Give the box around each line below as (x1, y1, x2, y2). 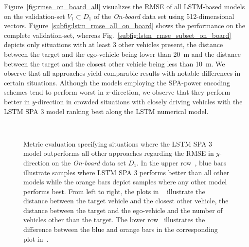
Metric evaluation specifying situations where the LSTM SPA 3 (23, 138, 213, 148)
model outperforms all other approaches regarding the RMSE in (23, 148, 214, 158)
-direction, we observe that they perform (109, 87, 231, 97)
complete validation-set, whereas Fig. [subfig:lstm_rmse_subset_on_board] (4, 30, 231, 40)
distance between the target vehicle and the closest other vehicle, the (23, 196, 229, 206)
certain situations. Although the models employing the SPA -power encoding (4, 77, 230, 87)
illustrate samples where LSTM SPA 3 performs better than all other (23, 167, 230, 177)
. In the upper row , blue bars (136, 157, 227, 167)
